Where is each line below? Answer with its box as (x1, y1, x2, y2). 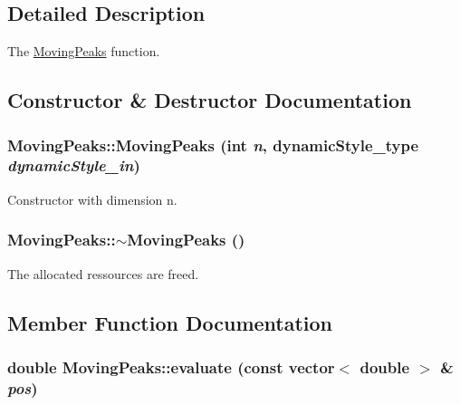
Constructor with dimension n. (7, 189, 177, 208)
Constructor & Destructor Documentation (7, 86, 412, 114)
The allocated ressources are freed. (7, 264, 199, 283)
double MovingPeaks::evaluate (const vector (7, 355, 335, 378)
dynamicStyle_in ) (7, 154, 140, 177)
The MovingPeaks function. (7, 42, 160, 61)
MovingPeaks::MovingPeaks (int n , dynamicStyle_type (7, 133, 419, 156)
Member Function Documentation (7, 308, 333, 336)
